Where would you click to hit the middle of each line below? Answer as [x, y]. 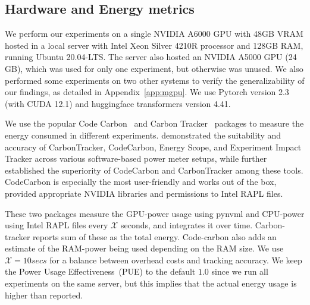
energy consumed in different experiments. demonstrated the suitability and [143, 135]
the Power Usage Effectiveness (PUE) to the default [100, 271]
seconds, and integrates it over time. [187, 225]
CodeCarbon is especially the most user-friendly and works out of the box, [141, 182]
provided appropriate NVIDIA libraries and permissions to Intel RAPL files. [144, 193]
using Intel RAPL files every [57, 225]
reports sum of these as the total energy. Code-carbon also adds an [155, 236]
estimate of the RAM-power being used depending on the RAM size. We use [144, 248]
